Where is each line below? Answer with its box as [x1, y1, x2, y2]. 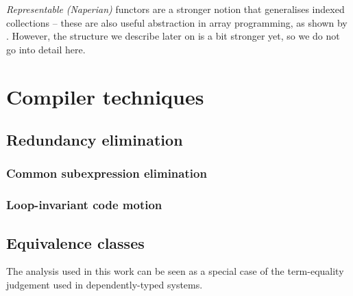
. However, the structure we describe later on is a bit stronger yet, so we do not [6, 29, 340, 43]
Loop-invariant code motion [6, 196, 162, 213]
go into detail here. [6, 42, 86, 56]
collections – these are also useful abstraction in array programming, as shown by [6, 15, 348, 29]
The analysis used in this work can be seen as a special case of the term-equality [6, 264, 344, 278]
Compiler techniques [6, 82, 204, 110]
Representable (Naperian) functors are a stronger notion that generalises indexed [6, 2, 345, 16]
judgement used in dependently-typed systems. [6, 278, 203, 292]
